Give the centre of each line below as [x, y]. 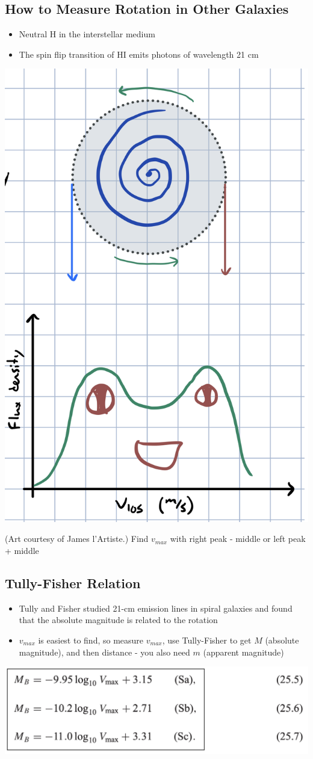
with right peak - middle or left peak [238, 539]
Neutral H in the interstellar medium [87, 34]
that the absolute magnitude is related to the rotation [118, 620]
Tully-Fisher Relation [73, 582]
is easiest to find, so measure [91, 640]
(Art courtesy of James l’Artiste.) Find [77, 539]
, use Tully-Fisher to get [207, 640]
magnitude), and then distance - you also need [104, 652]
